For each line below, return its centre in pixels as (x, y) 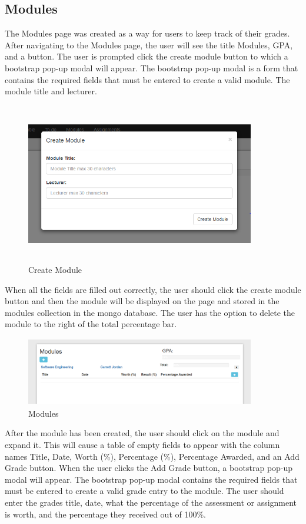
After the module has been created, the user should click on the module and (142, 433)
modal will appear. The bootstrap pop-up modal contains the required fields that (151, 479)
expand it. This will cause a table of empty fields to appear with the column (142, 445)
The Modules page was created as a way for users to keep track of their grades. (147, 33)
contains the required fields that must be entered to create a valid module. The (147, 79)
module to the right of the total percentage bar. (91, 324)
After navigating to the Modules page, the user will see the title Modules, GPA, (149, 45)
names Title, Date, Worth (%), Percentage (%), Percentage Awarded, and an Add (152, 456)
